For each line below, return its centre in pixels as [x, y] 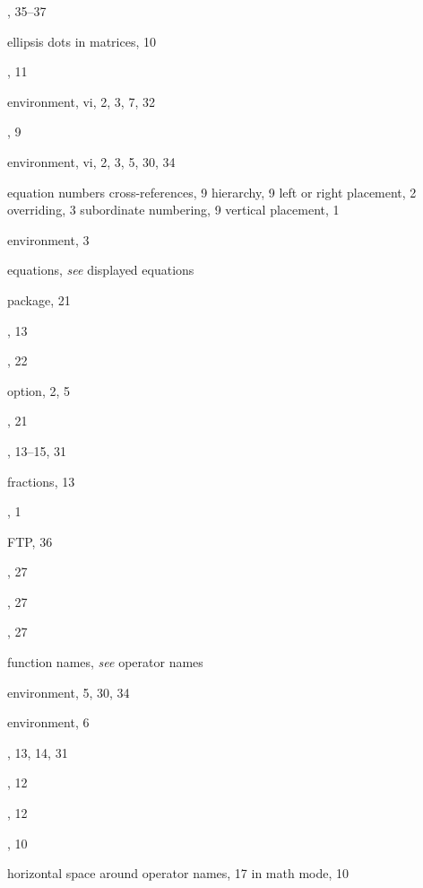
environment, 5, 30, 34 [69, 692]
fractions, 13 [41, 481]
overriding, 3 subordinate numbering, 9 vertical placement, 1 [173, 210]
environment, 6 [48, 722]
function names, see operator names [105, 662]
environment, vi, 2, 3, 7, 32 [81, 101]
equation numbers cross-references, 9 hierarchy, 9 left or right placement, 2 [212, 192]
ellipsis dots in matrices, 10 [82, 41]
